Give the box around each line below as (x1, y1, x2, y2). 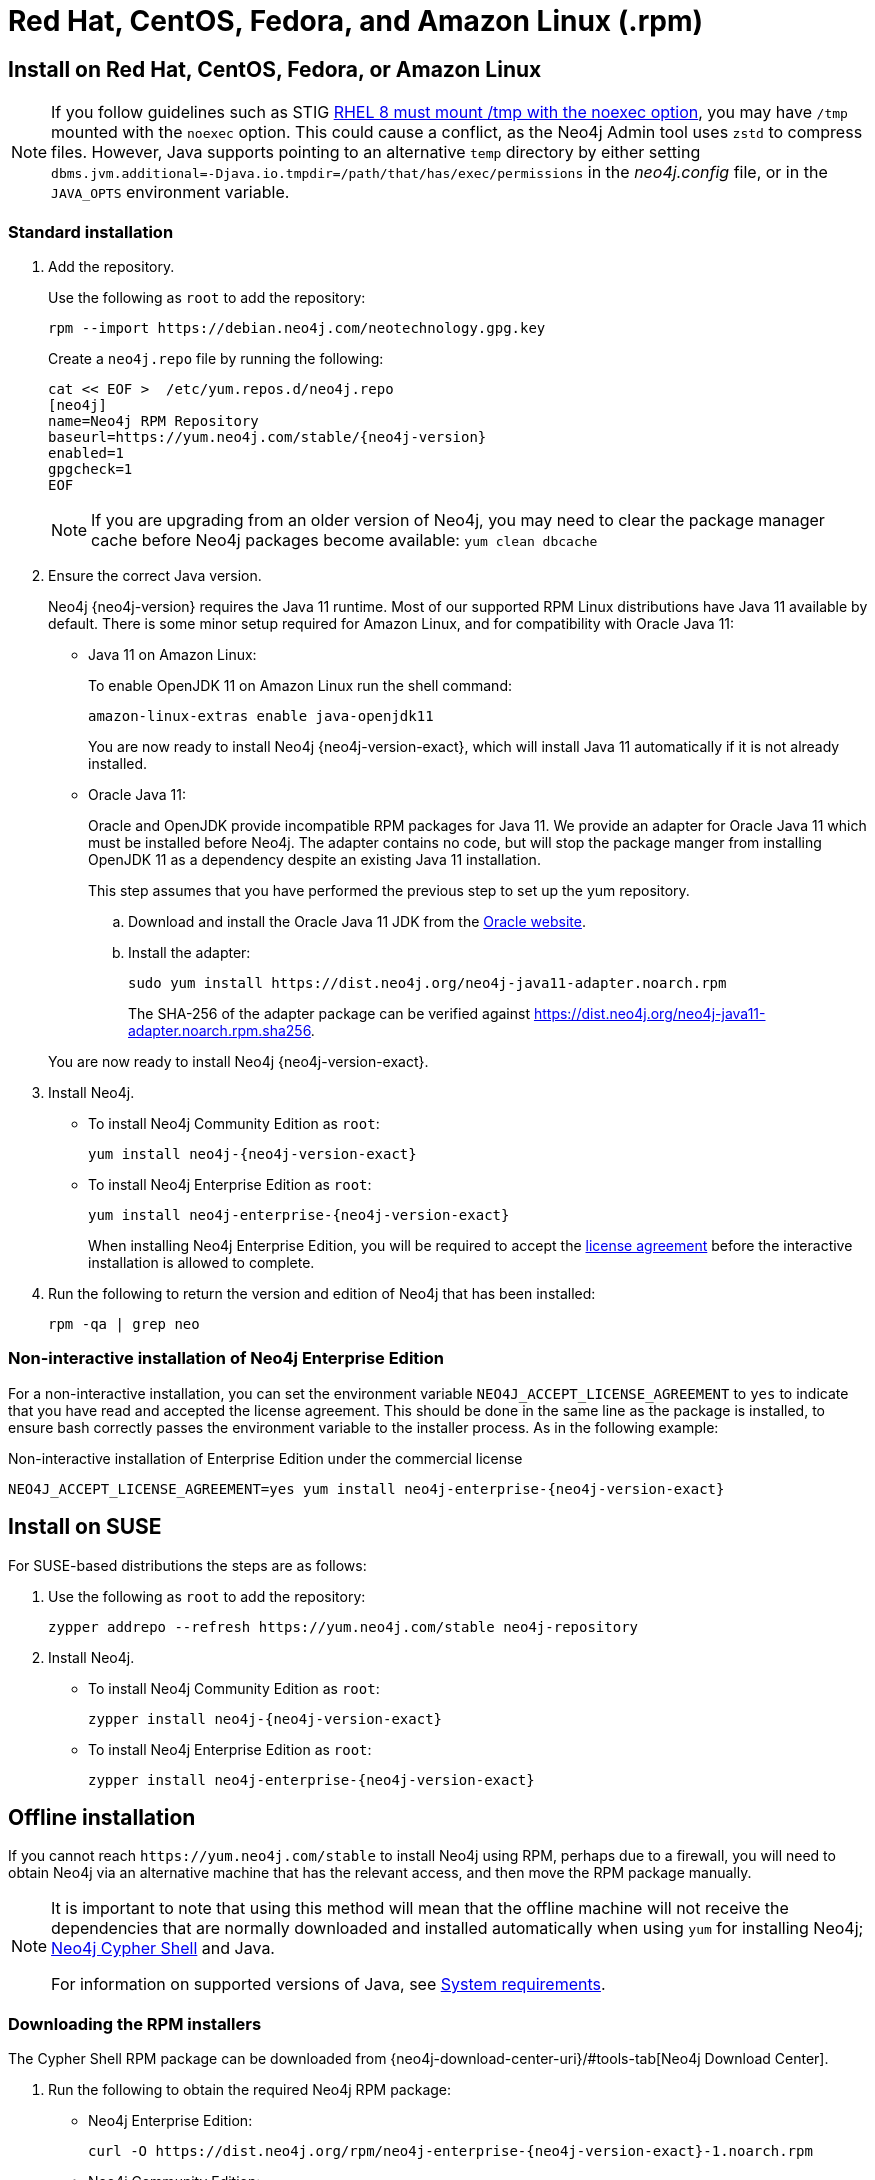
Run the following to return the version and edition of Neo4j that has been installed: (48, 1284, 596, 1302)
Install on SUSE (8, 1514, 162, 1540)
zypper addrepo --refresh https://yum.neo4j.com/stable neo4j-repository (48, 1618, 639, 1635)
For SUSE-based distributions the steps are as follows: (8, 1556, 367, 1574)
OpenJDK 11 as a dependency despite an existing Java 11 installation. (88, 850, 541, 868)
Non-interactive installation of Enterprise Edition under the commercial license (8, 1449, 523, 1467)
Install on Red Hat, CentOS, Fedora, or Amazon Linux (8, 56, 542, 82)
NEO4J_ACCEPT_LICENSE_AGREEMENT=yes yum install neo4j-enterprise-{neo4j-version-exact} (8, 1480, 725, 1497)
